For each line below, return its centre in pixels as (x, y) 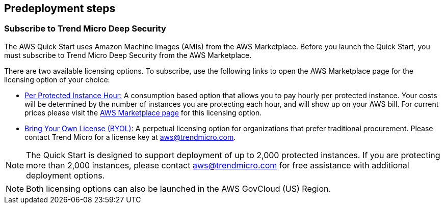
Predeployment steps (60, 8)
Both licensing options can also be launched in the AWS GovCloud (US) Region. (179, 188)
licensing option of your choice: (57, 79)
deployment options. (66, 175)
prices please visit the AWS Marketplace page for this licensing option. (143, 112)
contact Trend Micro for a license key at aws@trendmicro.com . (130, 137)
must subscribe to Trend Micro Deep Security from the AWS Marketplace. (128, 55)
